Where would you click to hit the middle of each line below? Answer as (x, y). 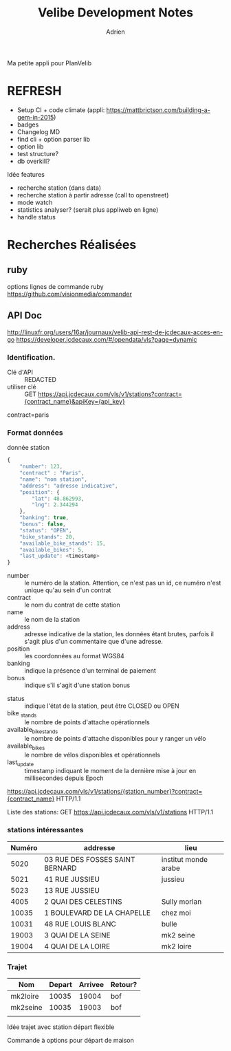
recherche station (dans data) (59, 188)
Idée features (26, 174)
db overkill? (33, 161)
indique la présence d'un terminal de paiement (90, 671)
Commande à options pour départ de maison (70, 1040)
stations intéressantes (45, 830)
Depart (60, 984)
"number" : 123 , (41, 467)
